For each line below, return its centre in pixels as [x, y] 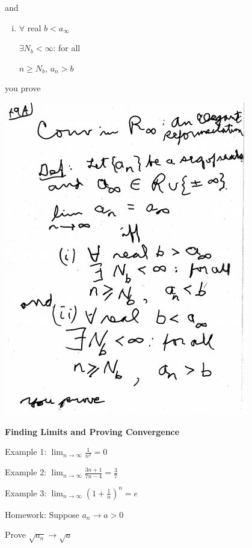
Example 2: [26, 472]
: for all [67, 48]
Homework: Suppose [42, 514]
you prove [23, 88]
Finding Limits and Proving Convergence [92, 431]
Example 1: [26, 452]
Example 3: [26, 492]
